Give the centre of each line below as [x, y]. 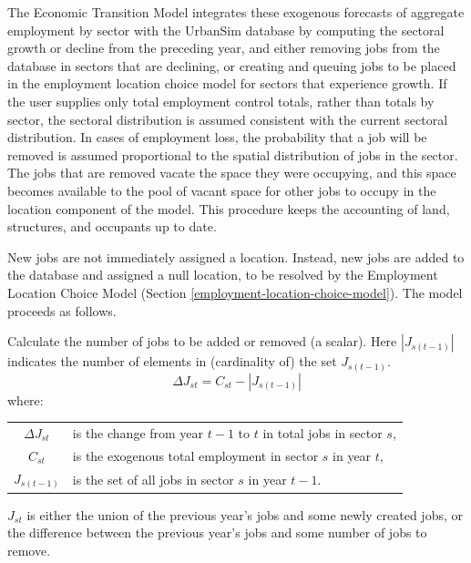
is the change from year [138, 432]
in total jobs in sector [323, 432]
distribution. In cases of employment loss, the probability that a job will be [217, 137]
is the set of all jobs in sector [153, 479]
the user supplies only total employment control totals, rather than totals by [221, 101]
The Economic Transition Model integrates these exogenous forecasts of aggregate [236, 12]
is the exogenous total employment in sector [195, 455]
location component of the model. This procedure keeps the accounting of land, [229, 208]
